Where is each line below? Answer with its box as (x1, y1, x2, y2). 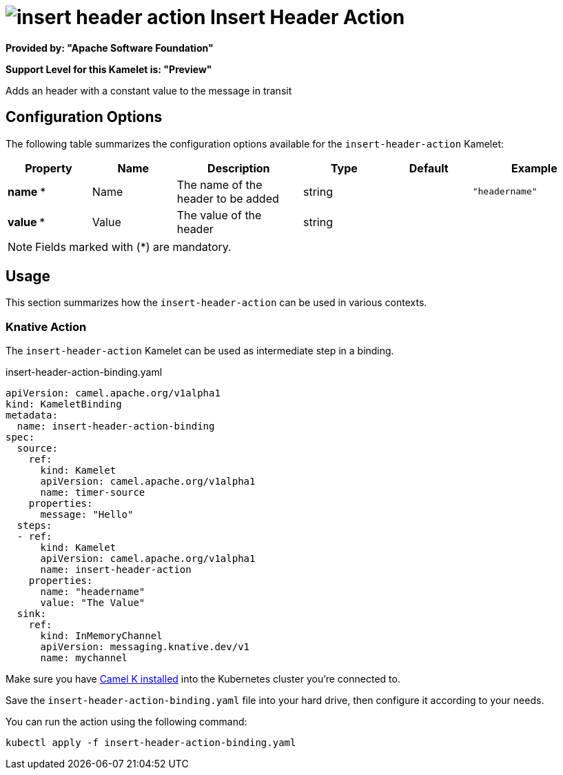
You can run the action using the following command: (6, 716, 247, 728)
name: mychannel (40, 652, 128, 664)
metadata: (6, 410, 58, 421)
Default (409, 161, 449, 175)
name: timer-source (40, 487, 145, 499)
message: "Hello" (40, 509, 134, 521)
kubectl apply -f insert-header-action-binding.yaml (6, 737, 296, 749)
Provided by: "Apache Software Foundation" (6, 41, 214, 54)
